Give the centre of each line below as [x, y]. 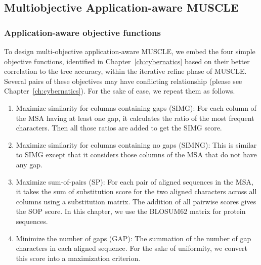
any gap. [29, 164]
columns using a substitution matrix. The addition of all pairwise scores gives [136, 201]
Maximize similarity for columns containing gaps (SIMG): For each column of [136, 107]
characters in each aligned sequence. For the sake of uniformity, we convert [132, 248]
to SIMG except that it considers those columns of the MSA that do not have [136, 154]
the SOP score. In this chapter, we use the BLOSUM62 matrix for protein [131, 211]
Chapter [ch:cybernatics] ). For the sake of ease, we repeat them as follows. [120, 91]
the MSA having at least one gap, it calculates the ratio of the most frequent [135, 118]
